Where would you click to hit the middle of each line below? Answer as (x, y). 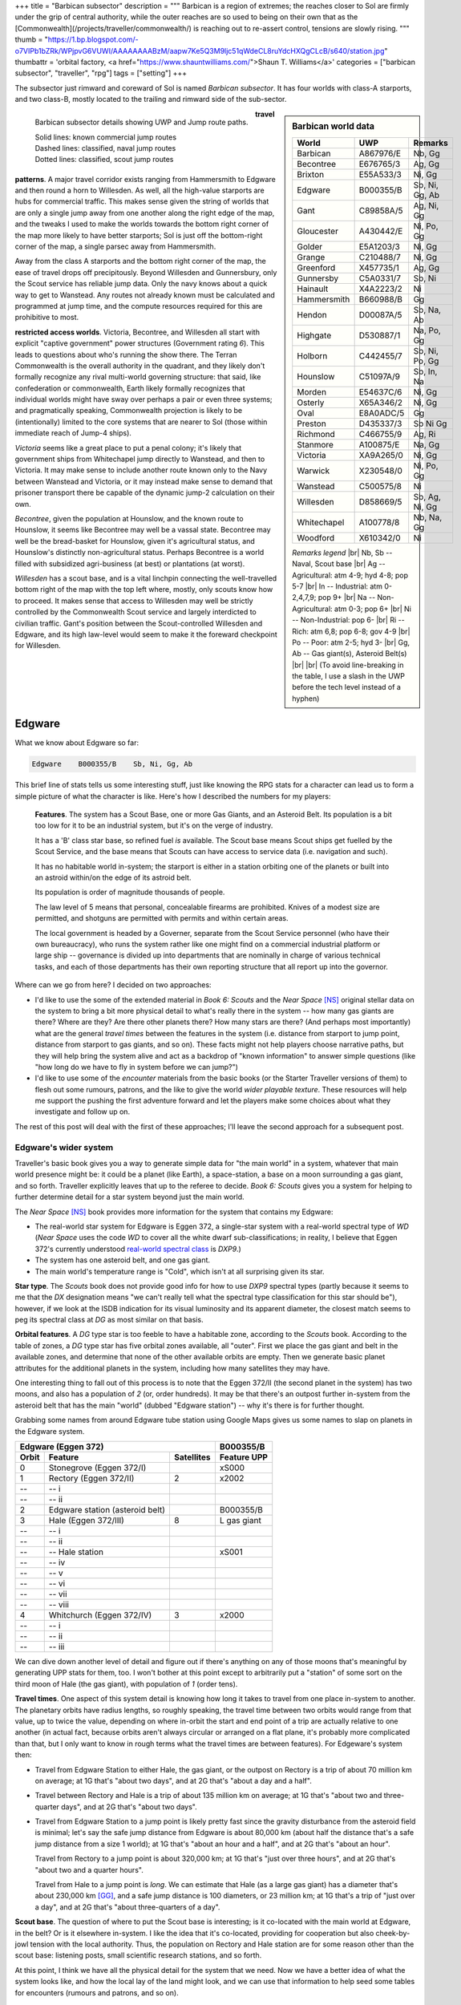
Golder (310, 246)
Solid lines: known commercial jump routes (105, 137)
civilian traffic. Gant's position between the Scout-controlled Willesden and (139, 623)
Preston (311, 423)
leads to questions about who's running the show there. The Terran (126, 354)
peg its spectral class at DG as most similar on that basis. (109, 1320)
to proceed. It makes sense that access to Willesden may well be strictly (134, 601)
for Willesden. (38, 646)
